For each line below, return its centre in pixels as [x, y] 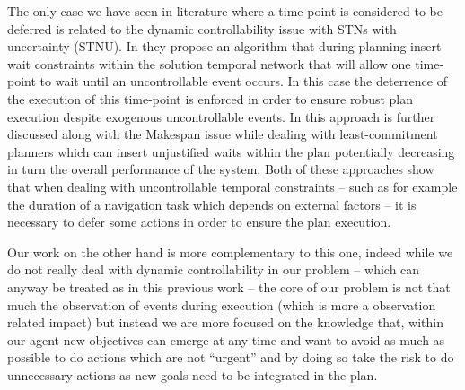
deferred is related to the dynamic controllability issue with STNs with [202, 28]
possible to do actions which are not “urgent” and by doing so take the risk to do [231, 357]
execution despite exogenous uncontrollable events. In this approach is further [221, 116]
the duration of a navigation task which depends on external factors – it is [212, 204]
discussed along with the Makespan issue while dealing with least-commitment [223, 134]
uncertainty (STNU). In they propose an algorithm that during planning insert [224, 46]
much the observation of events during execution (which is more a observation [222, 304]
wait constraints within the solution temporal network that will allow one [209, 63]
